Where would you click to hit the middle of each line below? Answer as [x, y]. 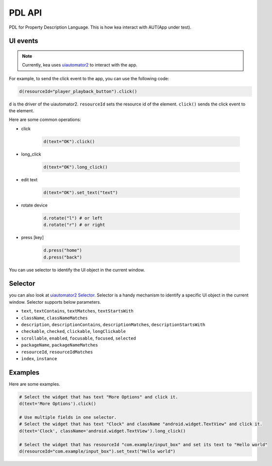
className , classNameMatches [54, 318]
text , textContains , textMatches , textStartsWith [77, 311]
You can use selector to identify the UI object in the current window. [77, 270]
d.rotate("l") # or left [73, 218]
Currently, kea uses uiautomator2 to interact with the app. [80, 65]
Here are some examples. [35, 384]
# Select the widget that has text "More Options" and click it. [99, 397]
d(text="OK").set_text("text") [81, 192]
